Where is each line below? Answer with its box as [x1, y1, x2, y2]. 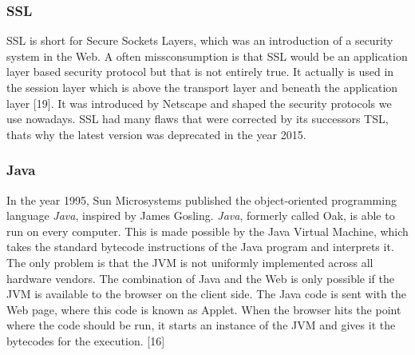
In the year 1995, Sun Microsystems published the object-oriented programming [6, 191, 397, 208]
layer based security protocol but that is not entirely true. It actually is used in [6, 63, 394, 80]
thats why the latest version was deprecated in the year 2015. [6, 126, 306, 142]
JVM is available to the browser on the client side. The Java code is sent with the [6, 285, 406, 302]
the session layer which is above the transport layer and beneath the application [6, 79, 398, 95]
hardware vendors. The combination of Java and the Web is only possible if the [6, 269, 394, 286]
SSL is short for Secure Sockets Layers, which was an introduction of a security [6, 32, 393, 49]
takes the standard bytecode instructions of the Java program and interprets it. [6, 238, 394, 255]
